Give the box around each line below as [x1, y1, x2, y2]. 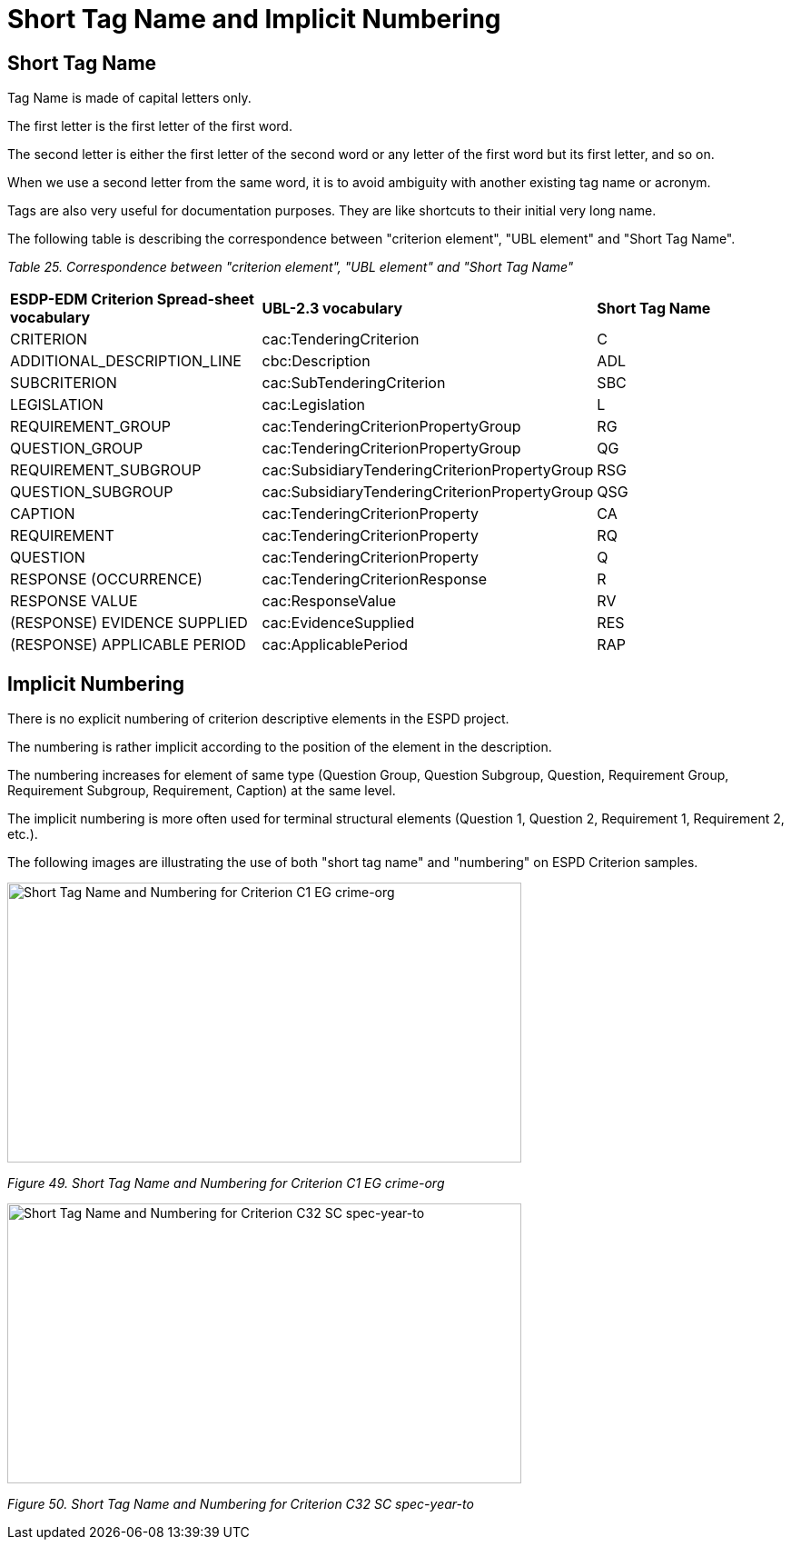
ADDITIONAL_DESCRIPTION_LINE [10, 352, 242, 371]
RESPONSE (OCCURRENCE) [10, 570, 203, 589]
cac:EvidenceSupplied [262, 614, 415, 633]
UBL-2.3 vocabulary [262, 299, 403, 318]
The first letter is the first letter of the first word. [7, 118, 292, 135]
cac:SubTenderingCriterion [262, 374, 446, 393]
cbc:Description [262, 352, 371, 371]
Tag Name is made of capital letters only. [7, 90, 252, 106]
